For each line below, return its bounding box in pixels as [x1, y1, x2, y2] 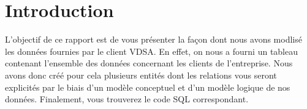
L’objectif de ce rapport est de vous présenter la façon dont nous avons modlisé [5, 33, 302, 46]
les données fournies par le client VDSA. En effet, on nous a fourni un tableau [5, 44, 298, 57]
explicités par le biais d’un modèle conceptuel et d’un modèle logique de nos [5, 80, 290, 93]
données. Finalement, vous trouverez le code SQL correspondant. [5, 93, 249, 105]
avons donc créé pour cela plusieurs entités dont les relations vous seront [5, 68, 277, 81]
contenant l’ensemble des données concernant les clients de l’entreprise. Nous [5, 57, 293, 69]
